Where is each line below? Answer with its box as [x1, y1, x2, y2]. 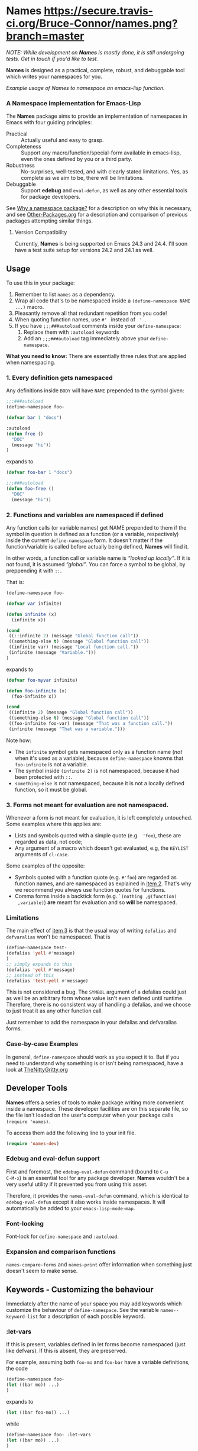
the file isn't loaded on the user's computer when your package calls [6, 1111, 173, 1118]
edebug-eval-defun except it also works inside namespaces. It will [6, 1198, 165, 1205]
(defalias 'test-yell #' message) [6, 978, 89, 984]
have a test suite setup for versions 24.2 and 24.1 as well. [14, 247, 154, 254]
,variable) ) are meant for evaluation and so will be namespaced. [17, 899, 177, 906]
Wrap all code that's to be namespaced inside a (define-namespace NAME [14, 297, 191, 304]
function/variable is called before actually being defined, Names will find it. [6, 543, 189, 550]
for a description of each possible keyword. [39, 1313, 145, 1320]
